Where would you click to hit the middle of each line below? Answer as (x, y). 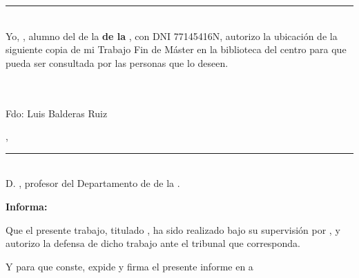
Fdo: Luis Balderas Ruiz (57, 113)
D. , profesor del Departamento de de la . (93, 183)
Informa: (27, 206)
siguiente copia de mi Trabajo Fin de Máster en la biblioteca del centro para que (176, 49)
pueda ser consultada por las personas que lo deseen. (117, 62)
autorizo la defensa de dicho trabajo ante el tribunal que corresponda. (153, 243)
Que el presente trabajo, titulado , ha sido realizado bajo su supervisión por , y (173, 229)
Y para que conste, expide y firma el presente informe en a (129, 266)
